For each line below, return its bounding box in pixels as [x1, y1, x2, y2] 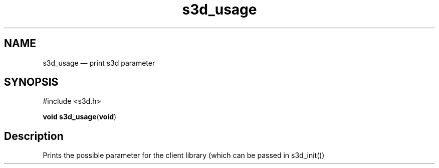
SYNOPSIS [4, 76, 59, 89]
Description [4, 129, 64, 142]
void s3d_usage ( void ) [43, 112, 117, 121]
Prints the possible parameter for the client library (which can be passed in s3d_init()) [43, 151, 325, 160]
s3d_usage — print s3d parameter [43, 58, 155, 67]
